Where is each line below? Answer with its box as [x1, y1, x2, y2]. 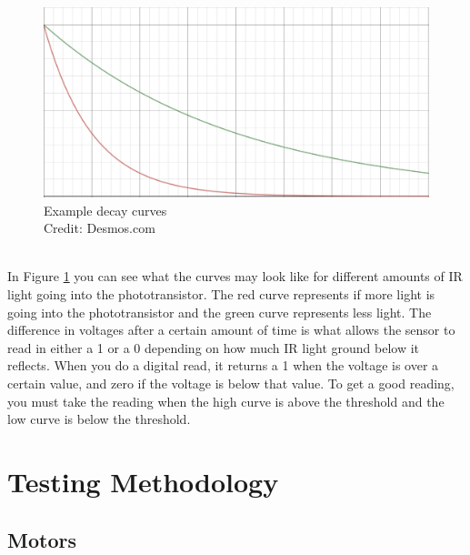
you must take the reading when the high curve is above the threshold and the [7, 391, 445, 410]
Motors [7, 525, 76, 553]
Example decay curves [44, 200, 167, 219]
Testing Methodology [7, 463, 279, 499]
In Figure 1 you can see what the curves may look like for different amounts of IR [7, 267, 463, 286]
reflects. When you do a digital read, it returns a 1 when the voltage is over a [7, 356, 439, 375]
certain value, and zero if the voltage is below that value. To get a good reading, [7, 374, 455, 393]
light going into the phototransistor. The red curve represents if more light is [7, 285, 435, 304]
